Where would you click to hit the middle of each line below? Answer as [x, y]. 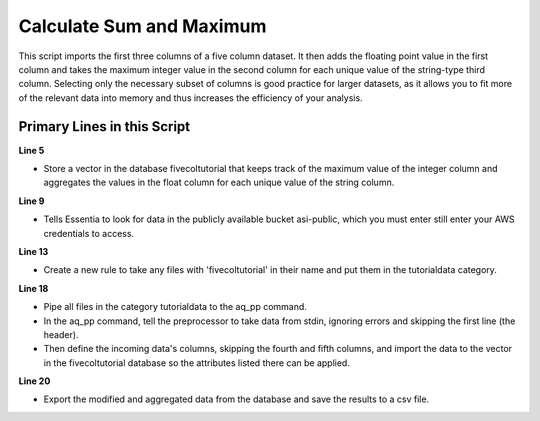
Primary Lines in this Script [104, 126]
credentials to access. [89, 233]
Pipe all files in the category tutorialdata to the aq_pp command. [175, 307]
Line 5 [31, 150]
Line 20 [34, 381]
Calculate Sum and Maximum [142, 26]
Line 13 [33, 251]
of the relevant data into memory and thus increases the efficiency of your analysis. [191, 97]
